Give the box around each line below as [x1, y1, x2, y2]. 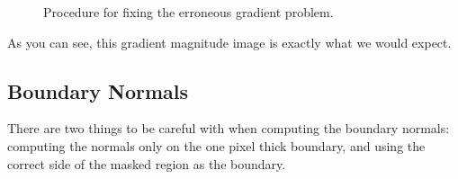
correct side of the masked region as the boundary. [7, 154, 286, 173]
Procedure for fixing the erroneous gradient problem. [43, 3, 334, 21]
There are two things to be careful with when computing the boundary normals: [7, 119, 450, 138]
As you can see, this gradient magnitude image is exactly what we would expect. [7, 32, 452, 51]
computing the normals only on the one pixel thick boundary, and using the [7, 136, 426, 155]
